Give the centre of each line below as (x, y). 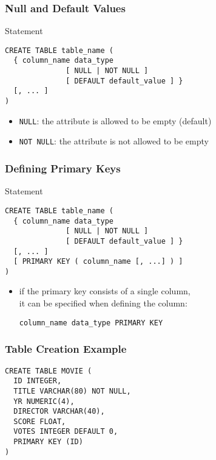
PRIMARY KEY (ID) (48, 442)
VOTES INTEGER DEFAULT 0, (66, 432)
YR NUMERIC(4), (44, 401)
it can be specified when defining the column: (103, 303)
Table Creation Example (66, 349)
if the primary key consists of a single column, (105, 291)
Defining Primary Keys (63, 168)
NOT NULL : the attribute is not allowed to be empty (114, 141)
